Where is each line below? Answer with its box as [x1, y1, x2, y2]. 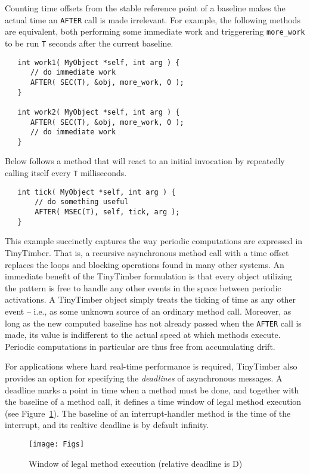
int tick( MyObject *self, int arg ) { [17, 187, 176, 196]
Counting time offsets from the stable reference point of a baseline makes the [5, 2, 286, 14]
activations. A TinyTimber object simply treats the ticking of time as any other [5, 293, 296, 306]
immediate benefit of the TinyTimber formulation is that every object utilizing [5, 270, 293, 282]
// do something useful [35, 198, 129, 207]
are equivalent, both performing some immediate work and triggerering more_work [5, 25, 305, 38]
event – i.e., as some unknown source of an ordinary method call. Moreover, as [5, 304, 292, 317]
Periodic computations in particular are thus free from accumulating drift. [5, 340, 275, 352]
